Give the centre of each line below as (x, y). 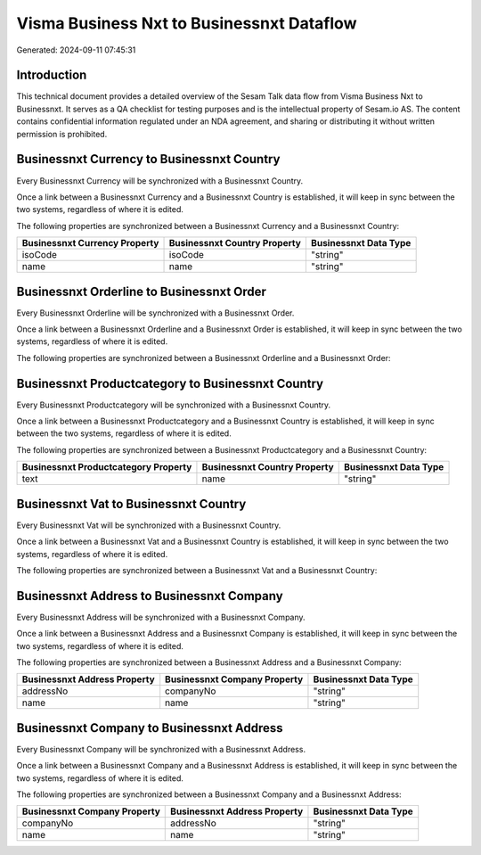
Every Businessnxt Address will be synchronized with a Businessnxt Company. (161, 617)
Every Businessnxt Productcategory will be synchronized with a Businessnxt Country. (174, 405)
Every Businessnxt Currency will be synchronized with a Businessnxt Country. (160, 181)
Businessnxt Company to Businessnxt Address (150, 728)
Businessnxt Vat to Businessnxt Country (131, 504)
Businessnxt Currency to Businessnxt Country (148, 159)
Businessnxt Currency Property (90, 243)
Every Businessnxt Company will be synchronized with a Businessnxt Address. (161, 749)
